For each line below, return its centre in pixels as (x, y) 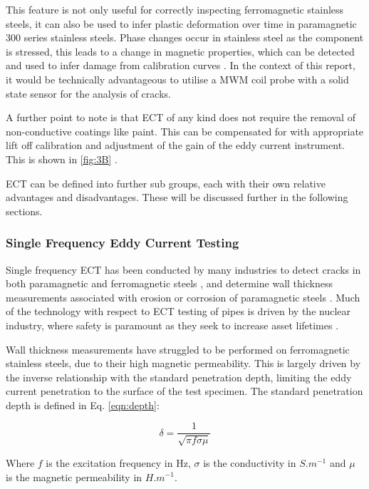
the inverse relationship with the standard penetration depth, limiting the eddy (179, 377)
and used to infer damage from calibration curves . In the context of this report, (181, 65)
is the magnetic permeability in (74, 477)
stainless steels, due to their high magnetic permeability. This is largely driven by (183, 363)
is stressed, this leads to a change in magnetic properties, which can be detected (180, 51)
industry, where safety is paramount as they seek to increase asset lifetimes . (172, 325)
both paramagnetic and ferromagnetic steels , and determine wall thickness (169, 283)
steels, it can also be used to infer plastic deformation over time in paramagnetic (181, 23)
